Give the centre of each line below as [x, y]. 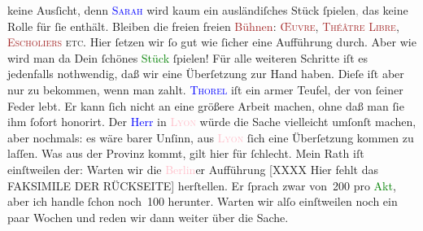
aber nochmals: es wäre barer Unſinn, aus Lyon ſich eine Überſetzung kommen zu [211, 137]
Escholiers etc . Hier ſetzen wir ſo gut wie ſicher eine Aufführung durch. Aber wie [212, 42]
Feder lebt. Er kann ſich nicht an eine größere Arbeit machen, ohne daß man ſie [206, 105]
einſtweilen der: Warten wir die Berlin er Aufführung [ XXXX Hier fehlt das [193, 169]
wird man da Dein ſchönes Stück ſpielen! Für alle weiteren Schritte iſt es [188, 57]
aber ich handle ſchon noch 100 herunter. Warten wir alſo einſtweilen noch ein [203, 201]
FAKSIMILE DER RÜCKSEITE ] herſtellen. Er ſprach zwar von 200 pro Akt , [202, 185]
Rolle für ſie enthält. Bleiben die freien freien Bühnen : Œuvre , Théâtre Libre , [203, 26]
